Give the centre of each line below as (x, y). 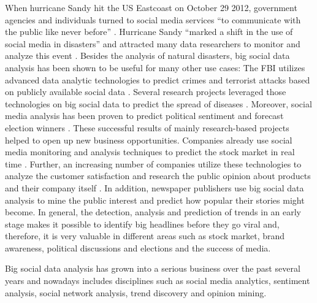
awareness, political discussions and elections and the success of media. (138, 247)
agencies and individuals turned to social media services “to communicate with (153, 19)
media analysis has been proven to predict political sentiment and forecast (144, 116)
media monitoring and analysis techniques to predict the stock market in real (150, 152)
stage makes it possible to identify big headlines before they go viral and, (142, 224)
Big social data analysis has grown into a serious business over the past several (153, 268)
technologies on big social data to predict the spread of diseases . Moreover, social (158, 103)
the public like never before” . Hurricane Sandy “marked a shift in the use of (149, 32)
